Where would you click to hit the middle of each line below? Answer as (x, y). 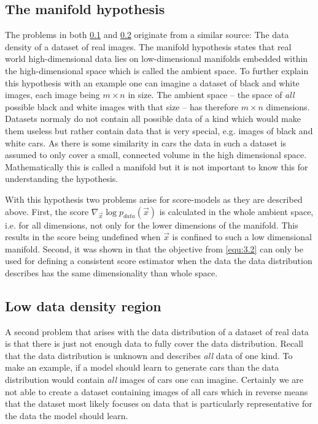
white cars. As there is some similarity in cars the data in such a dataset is (146, 142)
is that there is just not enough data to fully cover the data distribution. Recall (154, 343)
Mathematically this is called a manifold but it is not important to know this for (157, 166)
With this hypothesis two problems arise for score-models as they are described (154, 199)
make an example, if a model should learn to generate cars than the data (142, 367)
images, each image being (52, 95)
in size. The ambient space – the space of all (211, 95)
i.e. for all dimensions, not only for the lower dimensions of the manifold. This (152, 225)
